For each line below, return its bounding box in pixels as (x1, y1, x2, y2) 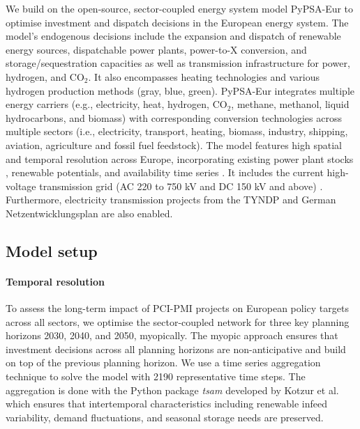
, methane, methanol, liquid (231, 97, 350, 111)
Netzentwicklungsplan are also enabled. (6, 205, 173, 220)
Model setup (6, 240, 98, 261)
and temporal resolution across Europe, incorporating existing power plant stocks (6, 151, 354, 166)
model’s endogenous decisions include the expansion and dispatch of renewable (6, 29, 341, 43)
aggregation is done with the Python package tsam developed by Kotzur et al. (6, 382, 339, 397)
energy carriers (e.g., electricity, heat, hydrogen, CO (6, 97, 227, 111)
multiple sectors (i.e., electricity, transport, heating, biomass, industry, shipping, (6, 124, 348, 139)
